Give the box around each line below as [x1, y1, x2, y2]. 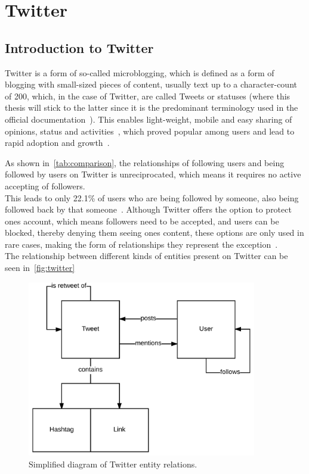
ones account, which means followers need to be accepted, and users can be [5, 214, 279, 227]
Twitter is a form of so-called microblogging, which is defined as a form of [5, 66, 274, 79]
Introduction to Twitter [5, 38, 154, 57]
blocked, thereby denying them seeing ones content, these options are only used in [5, 226, 304, 239]
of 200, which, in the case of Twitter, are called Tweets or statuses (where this [5, 89, 291, 102]
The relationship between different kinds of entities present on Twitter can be [5, 250, 288, 262]
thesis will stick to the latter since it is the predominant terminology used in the [5, 101, 298, 114]
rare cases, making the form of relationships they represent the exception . [5, 238, 278, 250]
